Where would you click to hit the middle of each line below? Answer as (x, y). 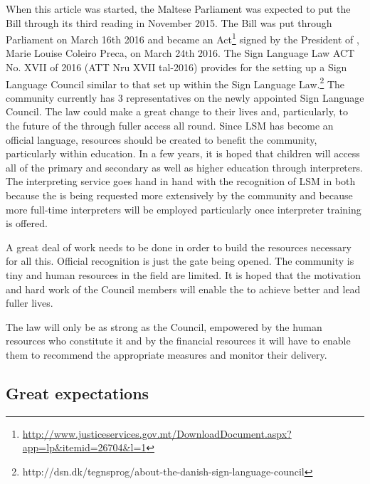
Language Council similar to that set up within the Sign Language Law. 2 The (175, 83)
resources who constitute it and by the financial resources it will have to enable (178, 341)
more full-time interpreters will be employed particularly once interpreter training (184, 209)
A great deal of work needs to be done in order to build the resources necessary (179, 247)
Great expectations (78, 393)
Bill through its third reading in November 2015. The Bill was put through (169, 22)
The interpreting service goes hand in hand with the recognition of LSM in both (181, 181)
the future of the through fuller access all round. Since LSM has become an (170, 126)
